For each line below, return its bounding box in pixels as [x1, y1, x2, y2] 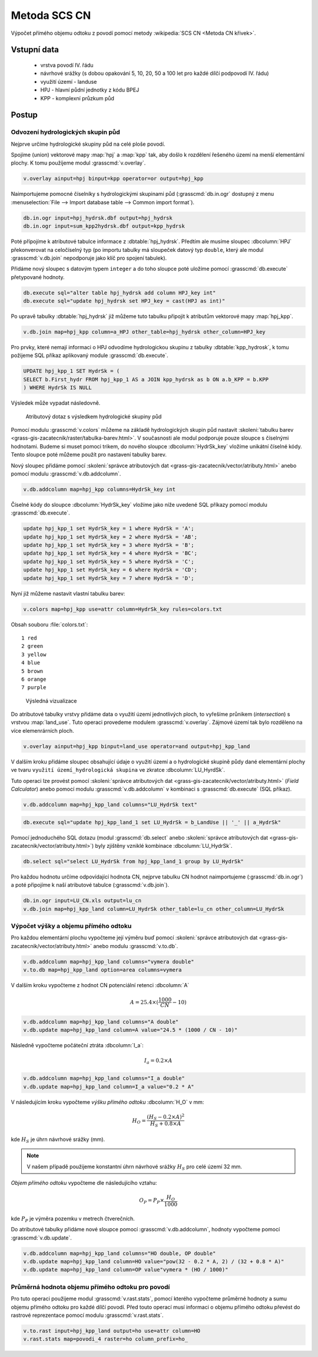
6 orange [21, 676, 47, 683]
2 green [21, 643, 44, 650]
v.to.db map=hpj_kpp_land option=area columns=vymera [23, 966, 182, 973]
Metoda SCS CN [11, 9, 91, 22]
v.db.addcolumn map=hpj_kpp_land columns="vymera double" [23, 958, 194, 965]
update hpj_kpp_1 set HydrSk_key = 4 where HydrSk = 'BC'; [23, 550, 197, 557]
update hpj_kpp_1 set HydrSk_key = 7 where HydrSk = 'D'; [23, 575, 194, 581]
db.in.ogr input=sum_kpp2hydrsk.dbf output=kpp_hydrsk [23, 223, 185, 230]
